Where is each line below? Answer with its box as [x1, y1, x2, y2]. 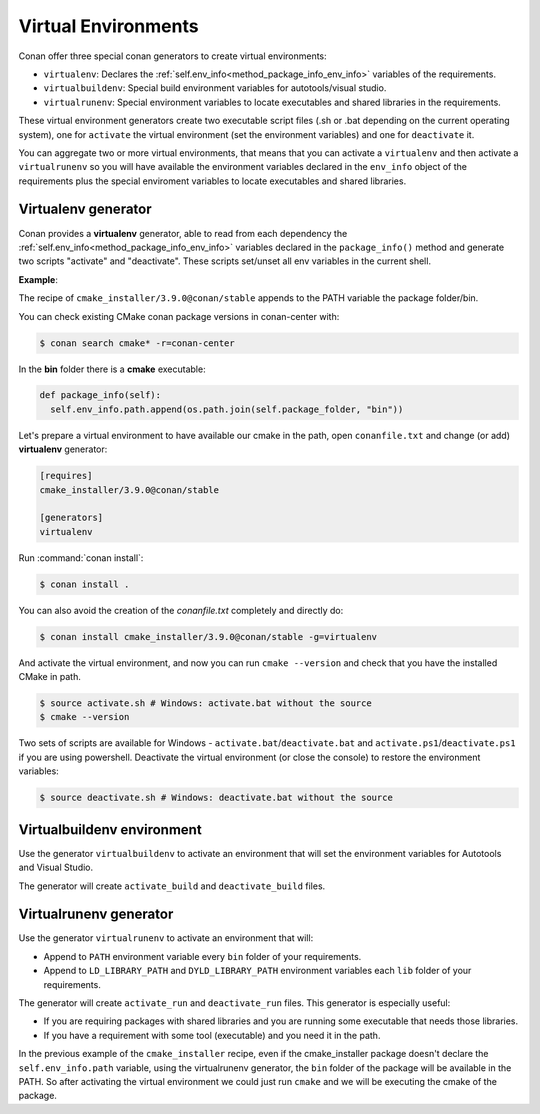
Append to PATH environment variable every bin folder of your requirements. [43, 950, 362, 962]
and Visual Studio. [18, 861, 94, 874]
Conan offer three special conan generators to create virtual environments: [18, 50, 327, 62]
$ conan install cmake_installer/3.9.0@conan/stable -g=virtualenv [39, 631, 378, 642]
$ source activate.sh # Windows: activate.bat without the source [39, 698, 372, 709]
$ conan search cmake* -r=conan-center [39, 337, 235, 349]
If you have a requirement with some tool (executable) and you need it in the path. [43, 1029, 381, 1041]
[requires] [39, 470, 93, 482]
